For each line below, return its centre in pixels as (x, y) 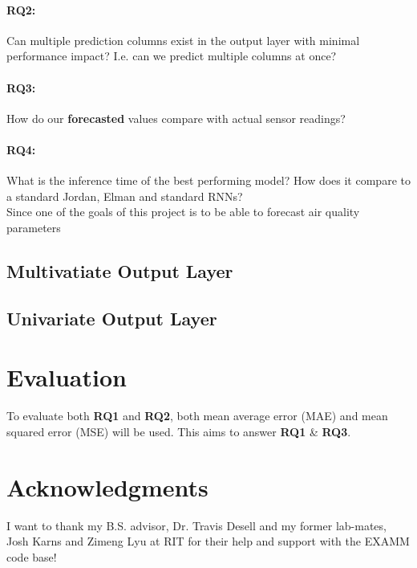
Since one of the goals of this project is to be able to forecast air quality (183, 212)
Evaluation (67, 377)
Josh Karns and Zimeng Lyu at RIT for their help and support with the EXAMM (208, 541)
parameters (34, 227)
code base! (32, 556)
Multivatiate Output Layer (120, 270)
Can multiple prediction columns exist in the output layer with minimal (183, 40)
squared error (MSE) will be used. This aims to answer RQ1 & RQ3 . (179, 431)
